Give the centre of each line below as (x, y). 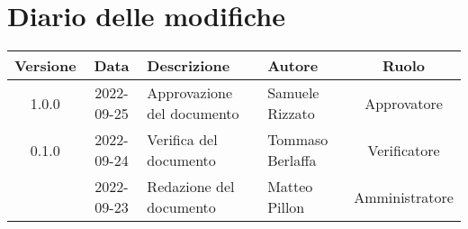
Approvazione (190, 93)
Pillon (286, 207)
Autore (293, 66)
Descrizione (189, 66)
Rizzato (291, 114)
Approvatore (404, 103)
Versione (45, 66)
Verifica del (182, 140)
